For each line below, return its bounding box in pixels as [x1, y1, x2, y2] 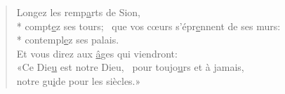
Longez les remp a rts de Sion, [16, 5, 141, 19]
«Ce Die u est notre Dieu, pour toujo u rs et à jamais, [16, 60, 244, 74]
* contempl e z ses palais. [16, 32, 119, 47]
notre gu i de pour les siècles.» [16, 73, 141, 88]
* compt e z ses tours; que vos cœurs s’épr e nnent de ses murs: [16, 18, 281, 33]
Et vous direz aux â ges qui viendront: [16, 46, 178, 60]
